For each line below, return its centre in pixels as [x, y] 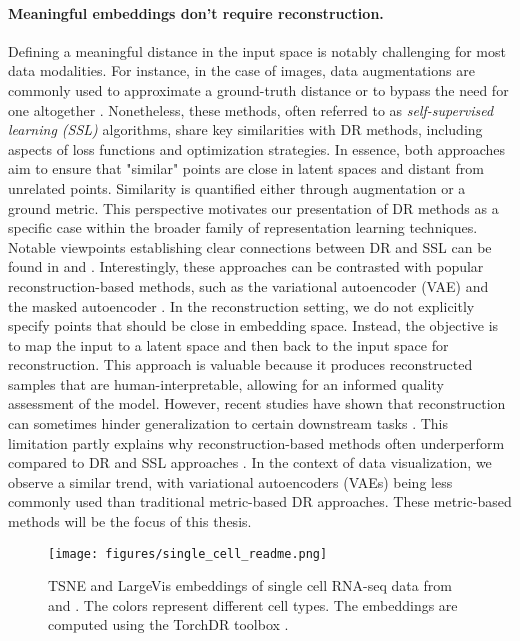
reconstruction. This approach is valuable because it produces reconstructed [240, 364]
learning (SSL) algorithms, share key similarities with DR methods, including [245, 129]
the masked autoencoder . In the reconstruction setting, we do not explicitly [241, 305]
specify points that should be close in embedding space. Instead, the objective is [253, 325]
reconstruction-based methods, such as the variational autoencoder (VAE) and [248, 285]
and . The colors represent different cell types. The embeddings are [253, 604]
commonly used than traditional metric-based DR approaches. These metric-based [260, 501]
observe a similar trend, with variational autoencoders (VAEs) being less [230, 481]
